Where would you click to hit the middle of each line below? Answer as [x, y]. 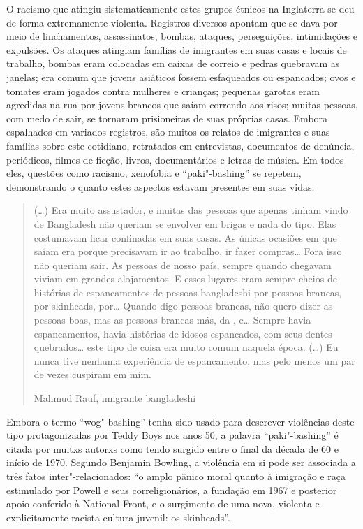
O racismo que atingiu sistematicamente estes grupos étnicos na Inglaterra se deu [180, 8]
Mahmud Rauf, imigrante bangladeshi [115, 398]
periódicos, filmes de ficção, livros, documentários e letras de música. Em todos [175, 159]
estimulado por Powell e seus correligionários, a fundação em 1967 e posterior [172, 490]
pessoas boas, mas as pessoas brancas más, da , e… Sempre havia [172, 320]
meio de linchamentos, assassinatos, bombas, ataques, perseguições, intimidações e [182, 36]
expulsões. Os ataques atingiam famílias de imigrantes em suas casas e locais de [177, 49]
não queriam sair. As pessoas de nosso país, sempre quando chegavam [183, 264]
